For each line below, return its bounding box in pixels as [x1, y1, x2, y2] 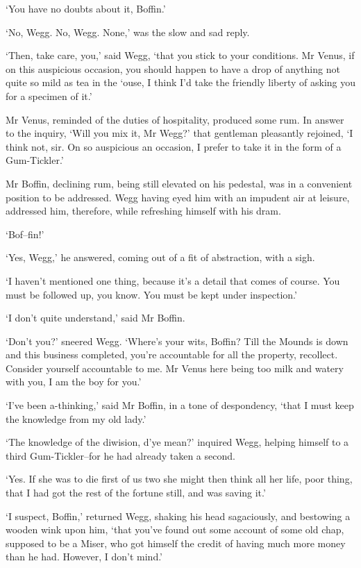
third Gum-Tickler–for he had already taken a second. [6, 448, 235, 462]
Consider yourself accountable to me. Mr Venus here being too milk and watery [6, 360, 344, 375]
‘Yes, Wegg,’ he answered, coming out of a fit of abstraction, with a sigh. [6, 250, 315, 265]
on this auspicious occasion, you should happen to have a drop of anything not [6, 61, 340, 76]
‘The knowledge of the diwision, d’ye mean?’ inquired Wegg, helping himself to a [6, 435, 349, 449]
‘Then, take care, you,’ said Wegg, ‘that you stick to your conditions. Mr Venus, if [6, 48, 355, 62]
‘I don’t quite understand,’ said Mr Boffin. [6, 310, 185, 325]
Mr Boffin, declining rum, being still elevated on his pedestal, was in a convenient [6, 176, 353, 190]
